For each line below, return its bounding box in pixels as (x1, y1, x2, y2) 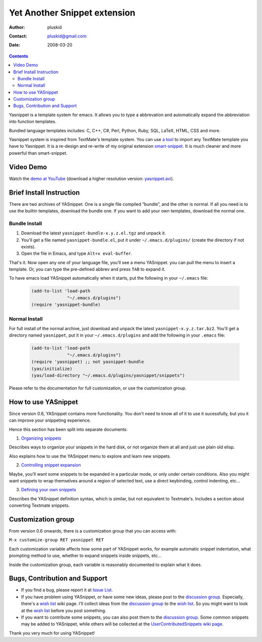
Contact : (9, 33, 28, 39)
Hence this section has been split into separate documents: (9, 426, 128, 432)
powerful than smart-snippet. (9, 150, 68, 156)
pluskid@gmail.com (47, 33, 87, 39)
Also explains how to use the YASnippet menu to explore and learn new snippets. (9, 453, 171, 459)
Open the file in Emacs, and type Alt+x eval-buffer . (21, 250, 132, 256)
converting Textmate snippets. (9, 502, 70, 508)
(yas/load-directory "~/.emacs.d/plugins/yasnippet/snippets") (31, 373, 185, 378)
